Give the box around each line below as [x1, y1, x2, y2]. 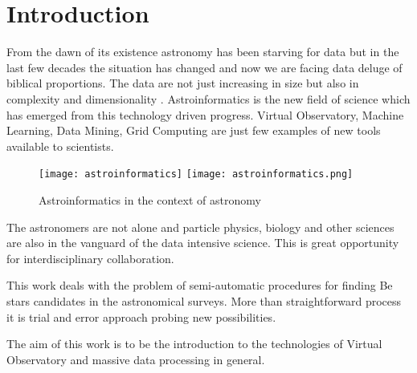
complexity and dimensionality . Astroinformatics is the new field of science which [6, 90, 411, 107]
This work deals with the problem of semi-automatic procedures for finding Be [6, 277, 393, 294]
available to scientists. [6, 137, 114, 154]
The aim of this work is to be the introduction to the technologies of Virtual [6, 335, 382, 352]
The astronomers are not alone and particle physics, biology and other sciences [6, 218, 395, 235]
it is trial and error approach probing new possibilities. [6, 308, 276, 325]
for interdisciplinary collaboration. [6, 249, 174, 266]
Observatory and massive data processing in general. [6, 351, 265, 367]
